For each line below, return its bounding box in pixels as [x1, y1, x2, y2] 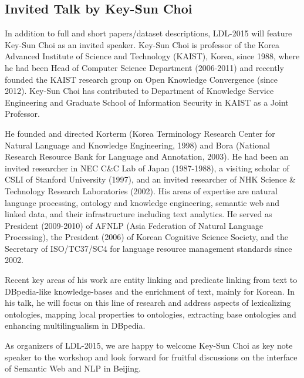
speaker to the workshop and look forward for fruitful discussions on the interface [5, 350, 298, 363]
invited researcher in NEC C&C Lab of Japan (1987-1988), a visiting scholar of [5, 161, 289, 174]
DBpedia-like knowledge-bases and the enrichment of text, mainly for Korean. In [5, 285, 295, 297]
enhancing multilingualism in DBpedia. [5, 319, 146, 332]
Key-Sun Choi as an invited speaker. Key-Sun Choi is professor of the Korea [5, 38, 279, 50]
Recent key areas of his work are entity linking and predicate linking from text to [5, 274, 298, 286]
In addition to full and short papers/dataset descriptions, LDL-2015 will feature [5, 27, 292, 39]
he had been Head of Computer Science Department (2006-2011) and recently [5, 61, 284, 73]
